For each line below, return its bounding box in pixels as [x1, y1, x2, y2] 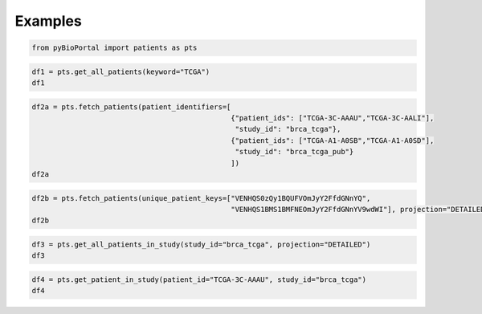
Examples [14, 12, 82, 30]
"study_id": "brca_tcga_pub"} [235, 147, 354, 157]
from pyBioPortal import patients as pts [31, 43, 198, 52]
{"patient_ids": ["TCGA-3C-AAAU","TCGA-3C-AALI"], [230, 113, 435, 123]
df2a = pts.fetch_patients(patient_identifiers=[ [31, 102, 231, 112]
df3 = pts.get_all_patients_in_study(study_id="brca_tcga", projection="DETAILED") [31, 239, 371, 249]
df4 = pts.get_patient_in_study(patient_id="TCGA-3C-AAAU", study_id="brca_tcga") [31, 275, 367, 284]
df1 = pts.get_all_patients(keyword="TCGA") [31, 67, 210, 76]
